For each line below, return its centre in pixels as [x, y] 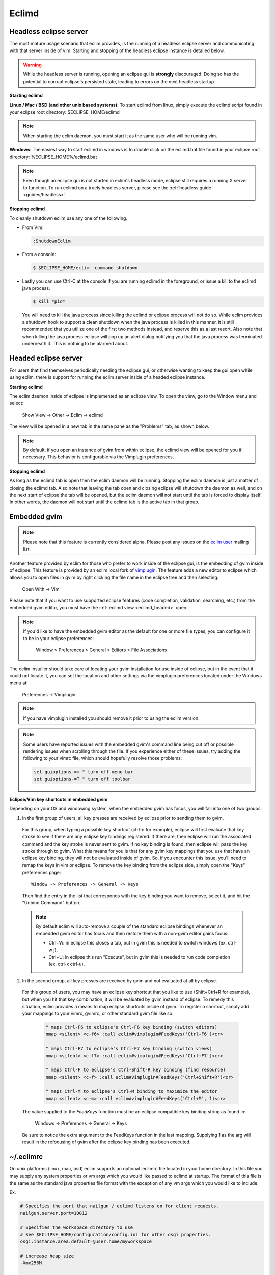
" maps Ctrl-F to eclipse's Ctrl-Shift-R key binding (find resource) [136, 1070]
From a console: [39, 254]
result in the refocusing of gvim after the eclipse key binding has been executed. [106, 1142]
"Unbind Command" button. [51, 903]
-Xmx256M [31, 1263]
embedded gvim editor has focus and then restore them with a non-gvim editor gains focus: [132, 933]
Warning [32, 65]
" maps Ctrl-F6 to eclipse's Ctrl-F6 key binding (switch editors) [132, 1027]
